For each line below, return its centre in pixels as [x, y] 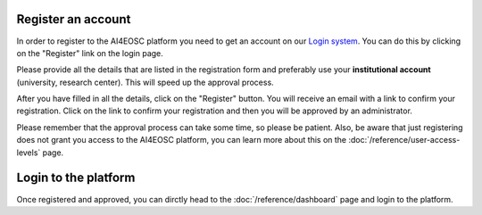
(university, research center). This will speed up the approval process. [145, 82]
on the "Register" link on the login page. [90, 53]
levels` [29, 153]
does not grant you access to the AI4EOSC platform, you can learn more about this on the [182, 140]
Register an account [74, 19]
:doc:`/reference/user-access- [404, 140]
